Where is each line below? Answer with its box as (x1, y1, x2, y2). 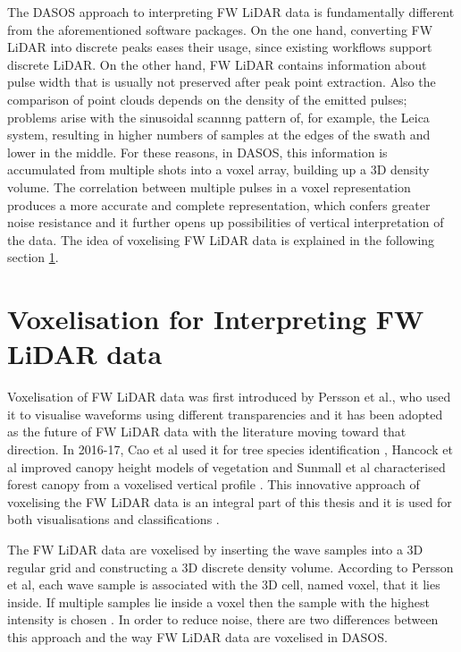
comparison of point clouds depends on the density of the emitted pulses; (7, 89, 407, 108)
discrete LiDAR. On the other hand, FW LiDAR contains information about (7, 55, 427, 73)
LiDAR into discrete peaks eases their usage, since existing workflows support (7, 38, 432, 56)
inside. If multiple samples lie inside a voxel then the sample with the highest (7, 592, 430, 611)
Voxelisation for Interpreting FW (7, 301, 424, 337)
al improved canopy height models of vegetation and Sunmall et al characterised (7, 457, 446, 476)
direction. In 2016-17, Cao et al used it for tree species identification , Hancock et (7, 440, 453, 458)
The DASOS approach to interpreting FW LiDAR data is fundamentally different (7, 3, 455, 21)
